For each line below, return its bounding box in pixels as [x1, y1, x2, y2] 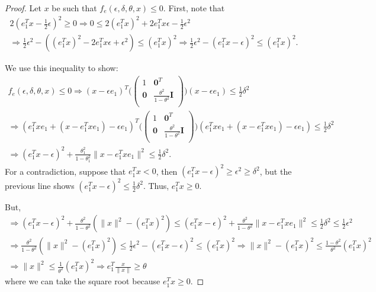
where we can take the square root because [5, 275, 160, 287]
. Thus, [143, 179, 169, 191]
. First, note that [163, 2, 225, 14]
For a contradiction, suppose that [5, 165, 126, 177]
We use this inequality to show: [5, 62, 118, 74]
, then [156, 165, 178, 177]
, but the [259, 165, 292, 177]
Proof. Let [5, 2, 41, 14]
